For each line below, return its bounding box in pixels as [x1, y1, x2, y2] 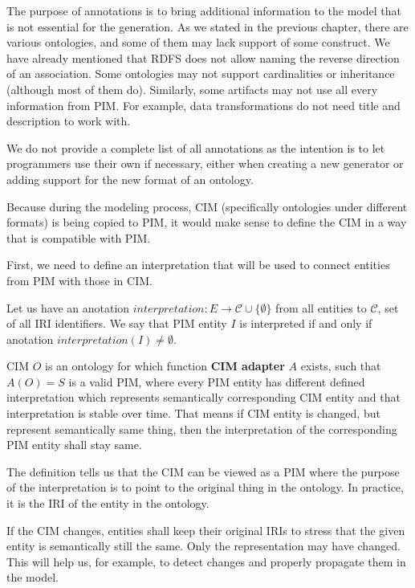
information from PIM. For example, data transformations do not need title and [6, 96, 401, 113]
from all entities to [275, 299, 367, 316]
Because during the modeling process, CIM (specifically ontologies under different [6, 198, 408, 214]
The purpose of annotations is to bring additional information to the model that [6, 2, 401, 18]
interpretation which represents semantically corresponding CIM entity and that [6, 389, 401, 406]
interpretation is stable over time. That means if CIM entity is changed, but [6, 405, 380, 422]
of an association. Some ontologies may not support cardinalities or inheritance [6, 65, 395, 82]
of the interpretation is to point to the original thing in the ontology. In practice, [6, 479, 404, 496]
